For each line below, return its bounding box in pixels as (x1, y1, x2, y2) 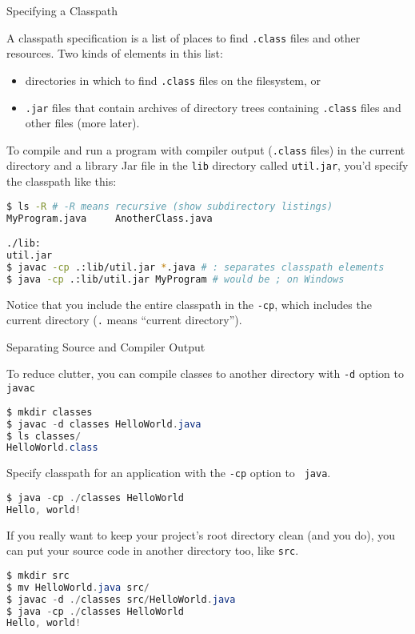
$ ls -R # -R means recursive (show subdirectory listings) (6, 200, 333, 212)
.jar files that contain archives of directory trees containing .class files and (25, 98, 401, 115)
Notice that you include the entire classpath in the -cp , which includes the (6, 295, 372, 312)
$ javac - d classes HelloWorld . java (6, 418, 202, 430)
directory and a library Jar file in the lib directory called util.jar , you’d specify (6, 157, 409, 174)
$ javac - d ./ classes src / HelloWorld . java (6, 593, 236, 605)
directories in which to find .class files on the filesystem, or (25, 71, 321, 88)
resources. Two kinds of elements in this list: (6, 45, 223, 62)
